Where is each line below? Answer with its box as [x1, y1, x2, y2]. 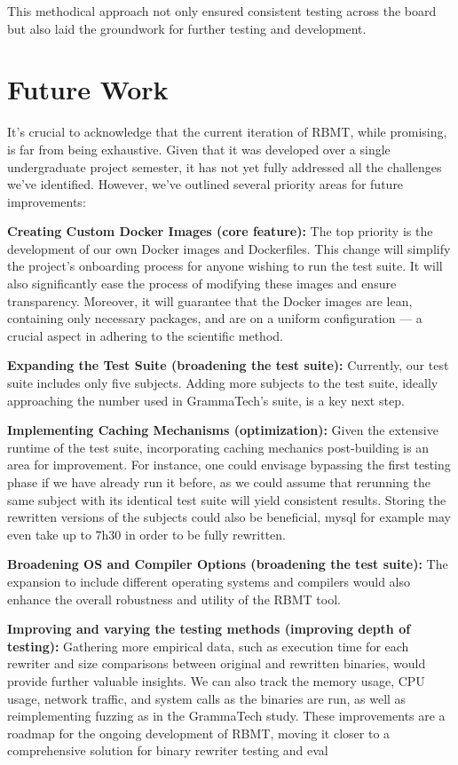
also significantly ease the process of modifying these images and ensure [7, 274, 397, 293]
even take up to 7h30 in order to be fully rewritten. [7, 524, 287, 543]
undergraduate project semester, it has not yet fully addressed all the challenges [7, 157, 442, 176]
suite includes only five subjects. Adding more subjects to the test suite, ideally [7, 374, 438, 392]
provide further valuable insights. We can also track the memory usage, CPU [7, 671, 425, 690]
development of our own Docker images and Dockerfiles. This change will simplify [7, 239, 451, 257]
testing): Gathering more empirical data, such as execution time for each [7, 636, 409, 655]
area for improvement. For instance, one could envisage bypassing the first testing [7, 455, 451, 474]
